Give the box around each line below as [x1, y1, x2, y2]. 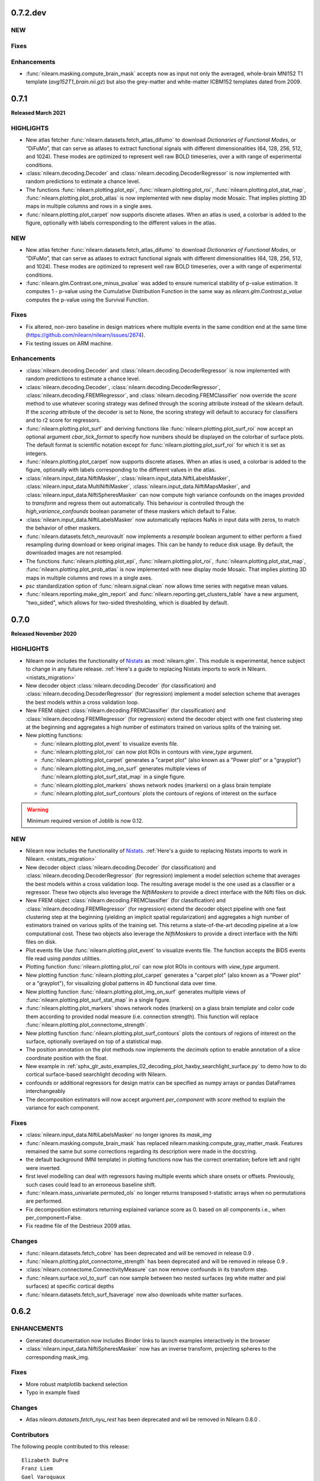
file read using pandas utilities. [25, 955, 101, 962]
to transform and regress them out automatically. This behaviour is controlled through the [25, 499, 244, 507]
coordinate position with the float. [25, 1054, 108, 1062]
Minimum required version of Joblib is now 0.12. [27, 817, 143, 824]
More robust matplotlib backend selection [25, 1380, 127, 1387]
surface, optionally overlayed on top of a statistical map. [25, 1037, 163, 1045]
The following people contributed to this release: [11, 1443, 130, 1450]
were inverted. [25, 1164, 62, 1171]
